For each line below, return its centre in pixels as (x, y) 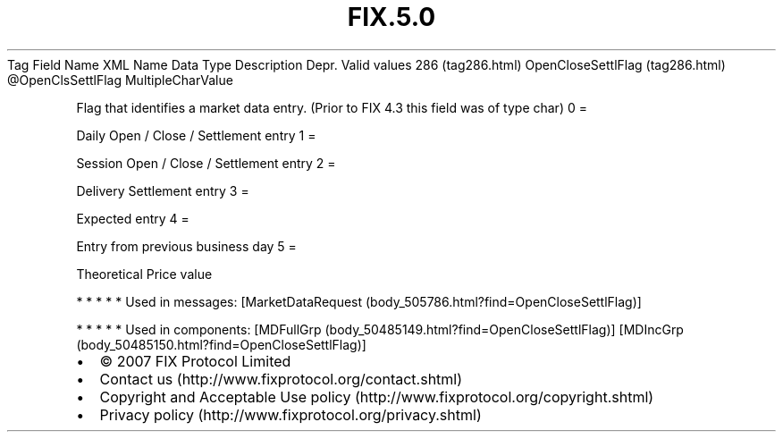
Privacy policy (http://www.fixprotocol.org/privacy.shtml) (290, 414)
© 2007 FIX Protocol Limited (195, 361)
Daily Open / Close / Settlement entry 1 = (196, 135)
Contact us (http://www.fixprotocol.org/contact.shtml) (281, 379)
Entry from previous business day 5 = (186, 246)
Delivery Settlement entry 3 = (163, 190)
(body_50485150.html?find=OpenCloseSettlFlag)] (221, 344)
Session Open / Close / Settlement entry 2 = (206, 163)
